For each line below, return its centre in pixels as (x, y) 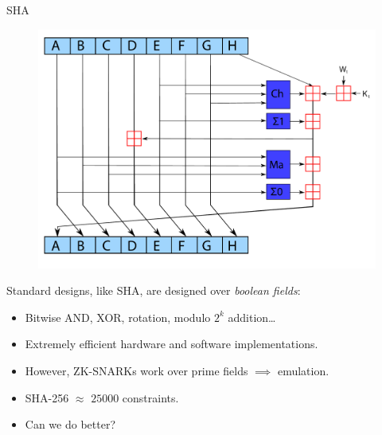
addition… (252, 317)
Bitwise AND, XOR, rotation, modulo (118, 317)
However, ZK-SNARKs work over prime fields (136, 371)
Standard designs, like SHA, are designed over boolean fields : (154, 290)
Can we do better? (70, 424)
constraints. (150, 397)
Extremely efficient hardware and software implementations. (172, 344)
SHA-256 (47, 397)
